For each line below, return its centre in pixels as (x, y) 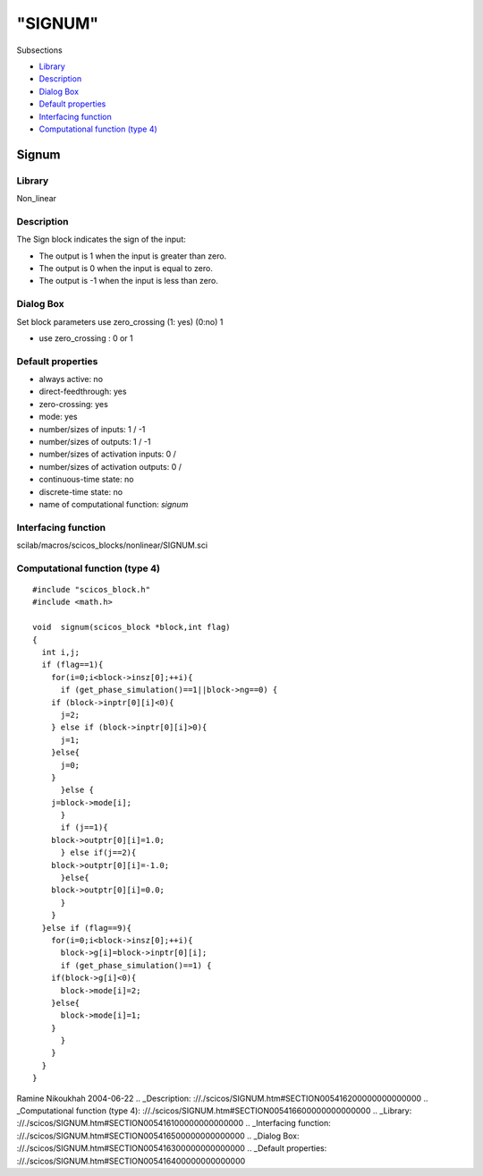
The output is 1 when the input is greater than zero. (133, 256)
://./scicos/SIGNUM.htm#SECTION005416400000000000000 (131, 1161)
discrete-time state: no (81, 491)
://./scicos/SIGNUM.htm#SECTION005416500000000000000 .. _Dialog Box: (158, 1136)
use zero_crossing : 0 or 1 (86, 338)
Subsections (39, 50)
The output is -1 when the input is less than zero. (128, 281)
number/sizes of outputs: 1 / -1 (95, 441)
